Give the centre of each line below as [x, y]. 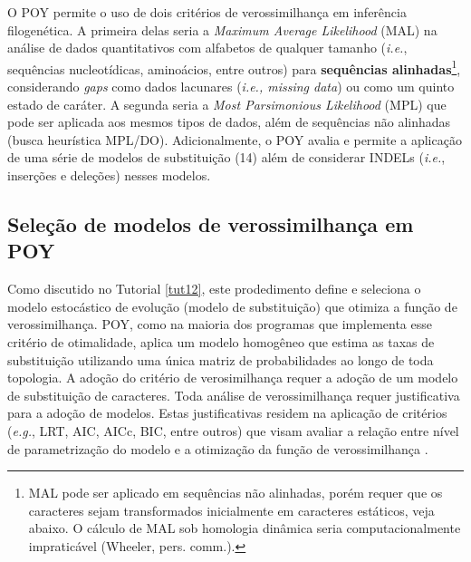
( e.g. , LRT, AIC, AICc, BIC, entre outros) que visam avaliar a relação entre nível [233, 430]
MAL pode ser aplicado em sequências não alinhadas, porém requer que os [235, 493]
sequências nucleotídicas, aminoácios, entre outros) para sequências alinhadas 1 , [234, 67]
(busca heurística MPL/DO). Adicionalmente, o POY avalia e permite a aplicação [235, 139]
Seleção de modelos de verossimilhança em [211, 223]
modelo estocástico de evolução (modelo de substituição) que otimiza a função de [232, 306]
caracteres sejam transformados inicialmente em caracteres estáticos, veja [231, 510]
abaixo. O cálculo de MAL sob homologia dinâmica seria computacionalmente [245, 528]
